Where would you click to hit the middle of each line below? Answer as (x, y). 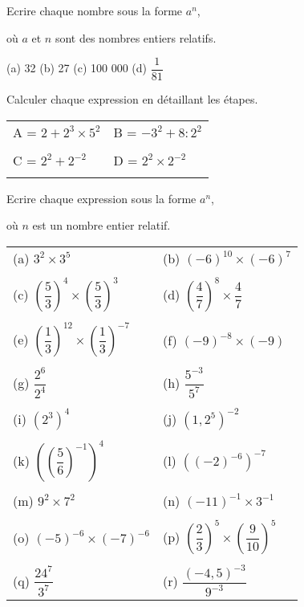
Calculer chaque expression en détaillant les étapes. (132, 99)
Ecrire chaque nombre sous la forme (95, 10)
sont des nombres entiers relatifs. (136, 37)
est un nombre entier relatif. (101, 225)
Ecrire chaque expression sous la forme (101, 198)
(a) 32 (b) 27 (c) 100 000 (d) (77, 68)
